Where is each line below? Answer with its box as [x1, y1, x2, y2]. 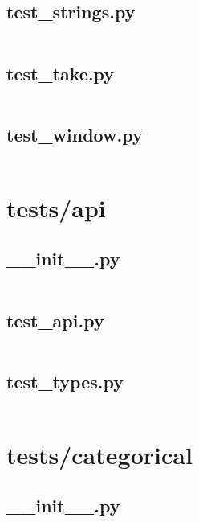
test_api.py [6, 307, 104, 332]
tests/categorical [6, 438, 193, 471]
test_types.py [6, 368, 124, 393]
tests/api [6, 191, 106, 224]
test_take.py [6, 60, 115, 85]
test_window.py [6, 121, 143, 146]
